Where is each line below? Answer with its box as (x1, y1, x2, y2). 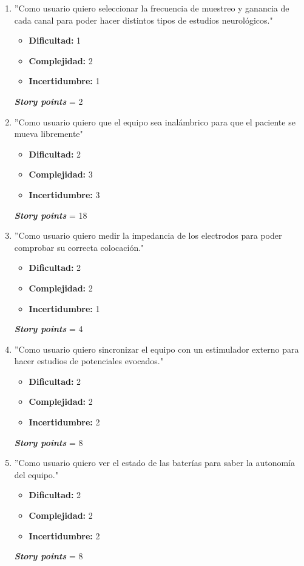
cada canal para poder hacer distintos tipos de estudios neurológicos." (14, 13, 273, 26)
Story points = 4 (14, 322, 83, 335)
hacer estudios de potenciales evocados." (14, 355, 163, 367)
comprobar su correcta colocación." (14, 241, 144, 253)
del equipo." (14, 468, 58, 481)
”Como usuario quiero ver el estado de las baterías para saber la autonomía (14, 456, 296, 469)
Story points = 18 (14, 208, 87, 221)
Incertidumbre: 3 (29, 188, 100, 201)
